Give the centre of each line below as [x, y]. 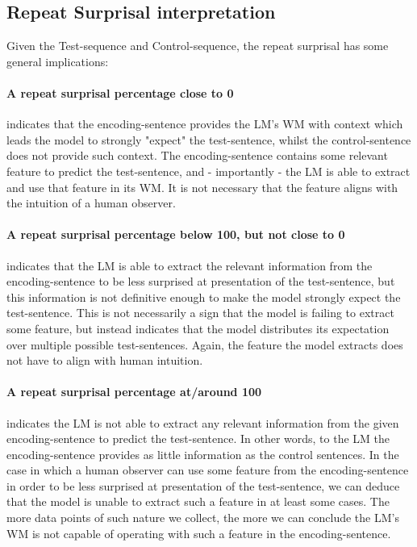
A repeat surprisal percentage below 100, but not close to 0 [176, 234]
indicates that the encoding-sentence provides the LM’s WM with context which [205, 124]
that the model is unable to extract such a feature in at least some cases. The [198, 501]
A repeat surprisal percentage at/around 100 [134, 392]
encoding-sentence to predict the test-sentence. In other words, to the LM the [198, 438]
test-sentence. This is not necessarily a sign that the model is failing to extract [200, 313]
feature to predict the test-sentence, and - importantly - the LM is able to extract [208, 171]
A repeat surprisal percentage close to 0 [120, 92]
